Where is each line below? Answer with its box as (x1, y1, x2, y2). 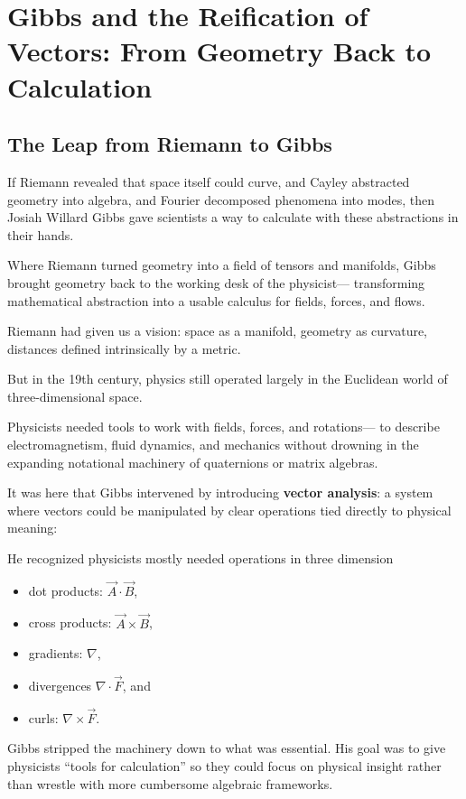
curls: (28, 708, 59, 727)
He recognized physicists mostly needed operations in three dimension (7, 549, 394, 568)
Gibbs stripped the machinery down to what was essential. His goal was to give (7, 739, 446, 757)
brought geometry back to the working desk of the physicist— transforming (7, 273, 425, 292)
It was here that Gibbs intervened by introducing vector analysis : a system (7, 483, 433, 502)
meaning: (7, 518, 58, 537)
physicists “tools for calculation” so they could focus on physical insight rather (7, 757, 442, 776)
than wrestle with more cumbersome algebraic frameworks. (7, 774, 333, 793)
